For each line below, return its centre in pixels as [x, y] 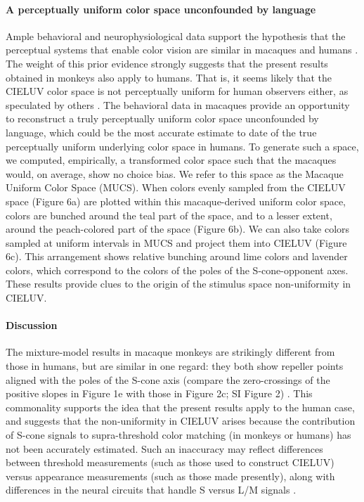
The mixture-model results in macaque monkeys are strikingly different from [170, 352]
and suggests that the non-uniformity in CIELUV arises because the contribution [181, 421]
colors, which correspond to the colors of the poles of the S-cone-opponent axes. [177, 270]
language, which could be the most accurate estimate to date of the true [161, 132]
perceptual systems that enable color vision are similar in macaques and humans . [182, 50]
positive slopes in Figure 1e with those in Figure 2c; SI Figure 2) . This [159, 393]
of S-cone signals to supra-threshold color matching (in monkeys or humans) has [178, 435]
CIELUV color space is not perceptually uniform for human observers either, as [177, 91]
